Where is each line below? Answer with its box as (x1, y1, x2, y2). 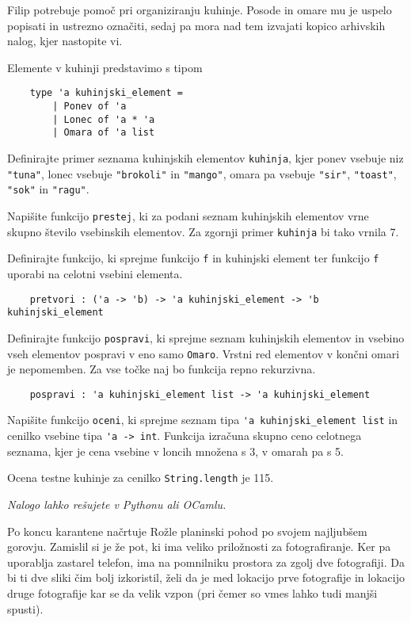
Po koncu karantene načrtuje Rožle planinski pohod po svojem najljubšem (7, 522, 367, 539)
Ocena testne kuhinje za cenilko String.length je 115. (7, 469, 274, 486)
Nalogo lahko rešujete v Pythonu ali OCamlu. (7, 495, 226, 512)
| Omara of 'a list (52, 127, 155, 139)
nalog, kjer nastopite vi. (7, 32, 123, 49)
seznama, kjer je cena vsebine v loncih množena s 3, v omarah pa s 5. (7, 442, 344, 459)
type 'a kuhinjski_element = (29, 87, 183, 99)
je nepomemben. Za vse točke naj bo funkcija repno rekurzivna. (7, 361, 316, 377)
